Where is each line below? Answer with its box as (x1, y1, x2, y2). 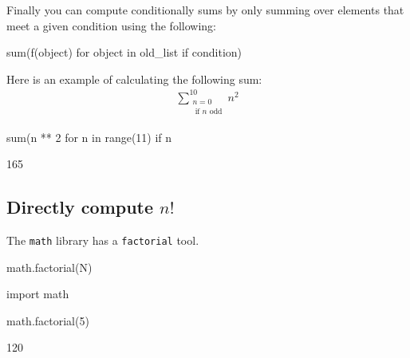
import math (6, 285, 69, 302)
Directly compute (6, 195, 154, 219)
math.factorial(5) (6, 312, 89, 328)
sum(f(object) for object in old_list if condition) (6, 44, 242, 61)
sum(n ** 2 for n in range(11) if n (6, 128, 172, 145)
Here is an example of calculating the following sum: (6, 70, 262, 87)
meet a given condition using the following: (6, 17, 216, 33)
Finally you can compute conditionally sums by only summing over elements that (6, 2, 404, 18)
